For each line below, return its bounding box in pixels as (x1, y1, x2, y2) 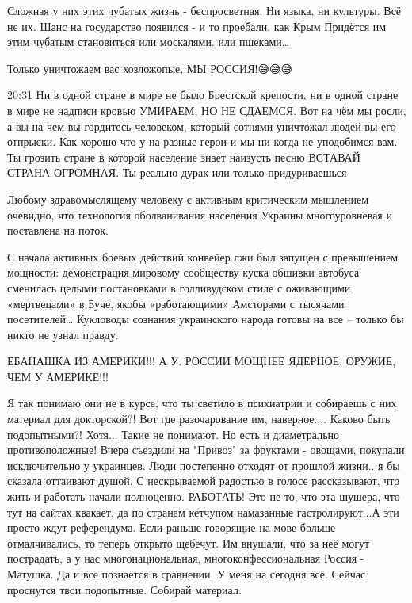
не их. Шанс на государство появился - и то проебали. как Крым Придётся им (7, 17, 387, 34)
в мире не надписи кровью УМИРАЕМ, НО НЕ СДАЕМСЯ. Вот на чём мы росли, (7, 101, 406, 118)
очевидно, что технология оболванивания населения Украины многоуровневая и (7, 206, 392, 223)
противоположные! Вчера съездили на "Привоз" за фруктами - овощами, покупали (7, 441, 405, 458)
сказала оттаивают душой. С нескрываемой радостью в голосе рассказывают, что (7, 472, 400, 489)
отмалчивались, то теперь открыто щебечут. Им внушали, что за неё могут (7, 534, 370, 551)
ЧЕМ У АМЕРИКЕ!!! (7, 368, 109, 384)
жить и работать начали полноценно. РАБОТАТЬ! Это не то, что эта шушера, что (7, 488, 400, 505)
